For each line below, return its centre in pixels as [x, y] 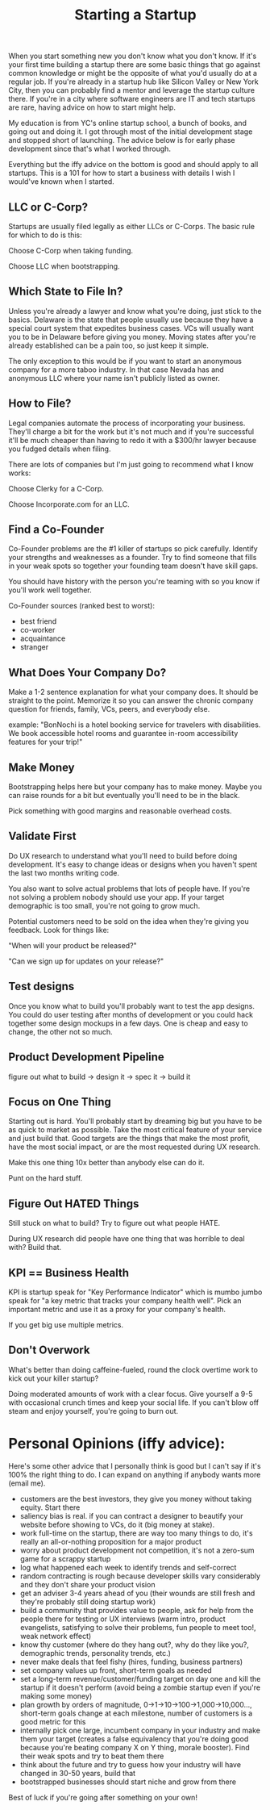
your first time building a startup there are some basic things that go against [134, 65]
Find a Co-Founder [56, 530]
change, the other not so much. [60, 1031]
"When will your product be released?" [73, 945]
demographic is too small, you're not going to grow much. [104, 905]
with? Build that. [35, 1248]
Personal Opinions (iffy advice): [117, 1443]
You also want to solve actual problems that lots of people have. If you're [129, 888]
